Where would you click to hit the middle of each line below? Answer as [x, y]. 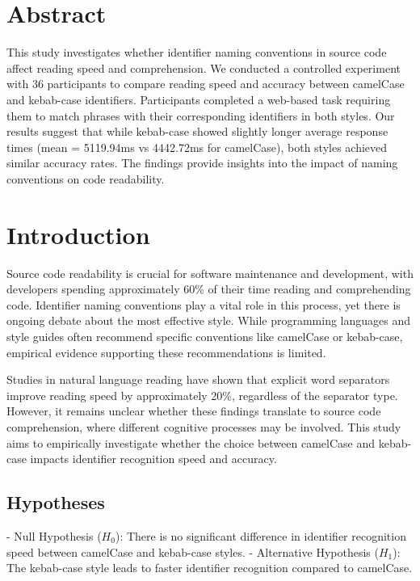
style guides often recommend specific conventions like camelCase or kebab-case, [205, 336]
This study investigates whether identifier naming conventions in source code [197, 52]
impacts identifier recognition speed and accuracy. [153, 459]
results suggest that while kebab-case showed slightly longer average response [197, 131]
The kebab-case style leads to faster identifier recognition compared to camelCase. [210, 568]
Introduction [78, 234]
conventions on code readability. [86, 178]
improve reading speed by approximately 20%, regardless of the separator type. [202, 395]
